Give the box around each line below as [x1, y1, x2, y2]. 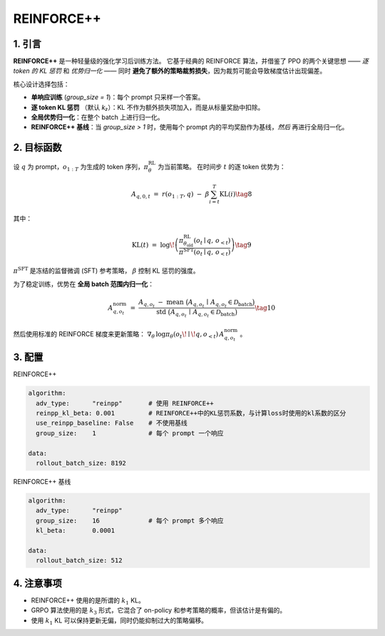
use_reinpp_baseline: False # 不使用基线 [36, 419, 188, 428]
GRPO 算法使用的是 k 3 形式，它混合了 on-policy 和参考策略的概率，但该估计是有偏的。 [31, 606, 287, 616]
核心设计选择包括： [13, 79, 70, 89]
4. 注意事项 [13, 577, 62, 589]
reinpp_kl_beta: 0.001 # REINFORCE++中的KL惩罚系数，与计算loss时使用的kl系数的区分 [36, 409, 346, 418]
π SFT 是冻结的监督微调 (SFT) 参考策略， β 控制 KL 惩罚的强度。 [13, 266, 200, 275]
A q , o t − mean [138, 298, 185, 309]
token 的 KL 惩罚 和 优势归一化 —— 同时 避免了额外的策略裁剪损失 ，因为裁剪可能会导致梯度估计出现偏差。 [13, 66, 327, 75]
